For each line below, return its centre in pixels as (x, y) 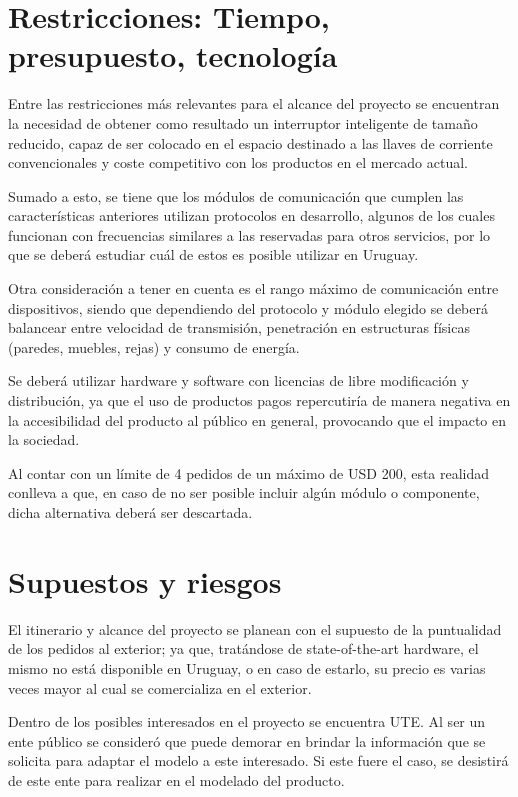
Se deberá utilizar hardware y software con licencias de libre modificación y (238, 380)
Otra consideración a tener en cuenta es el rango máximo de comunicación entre (253, 288)
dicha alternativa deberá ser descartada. (130, 512)
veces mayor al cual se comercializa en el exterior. (160, 687)
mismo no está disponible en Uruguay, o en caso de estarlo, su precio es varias (247, 667)
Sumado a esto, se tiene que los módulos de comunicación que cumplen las (236, 195)
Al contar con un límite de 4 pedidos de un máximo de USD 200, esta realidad (249, 472)
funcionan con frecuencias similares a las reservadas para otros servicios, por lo (249, 234)
